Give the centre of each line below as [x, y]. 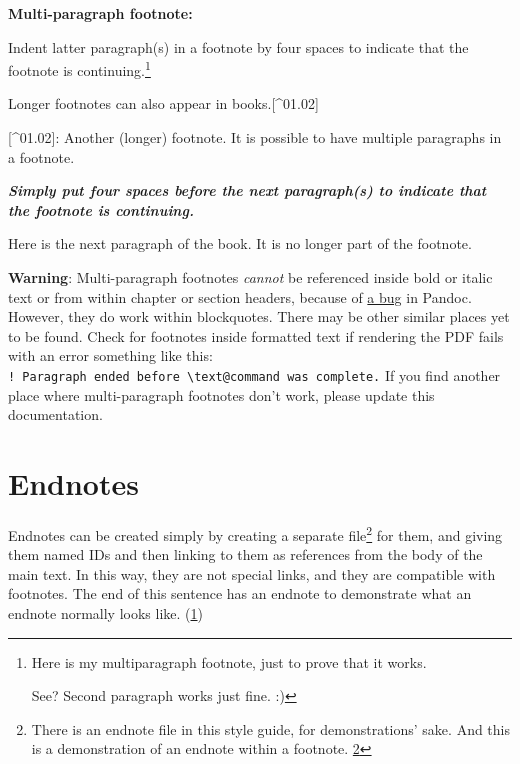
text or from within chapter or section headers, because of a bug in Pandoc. [240, 296]
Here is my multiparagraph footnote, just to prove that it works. [229, 661]
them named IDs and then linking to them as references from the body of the [245, 554]
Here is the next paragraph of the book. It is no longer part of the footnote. [240, 243]
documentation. [55, 414]
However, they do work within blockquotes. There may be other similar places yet [259, 316]
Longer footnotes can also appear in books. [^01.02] [163, 103]
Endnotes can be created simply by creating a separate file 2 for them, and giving [255, 533]
